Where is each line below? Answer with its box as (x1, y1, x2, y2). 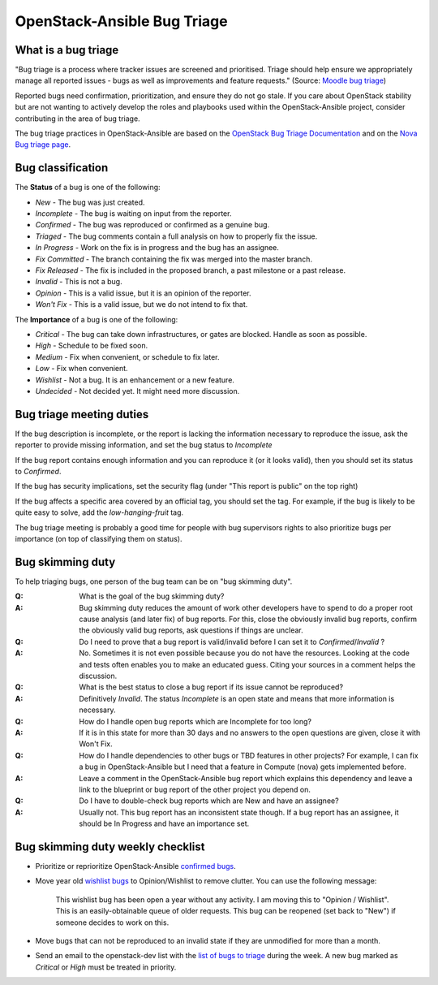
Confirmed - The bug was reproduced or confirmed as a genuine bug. (35, 220, 270, 230)
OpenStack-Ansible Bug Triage (15, 12, 228, 30)
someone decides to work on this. (55, 918, 170, 927)
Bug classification (15, 161, 109, 175)
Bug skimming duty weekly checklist (15, 840, 205, 853)
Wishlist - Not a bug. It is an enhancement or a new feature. (35, 374, 235, 385)
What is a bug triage (15, 43, 119, 57)
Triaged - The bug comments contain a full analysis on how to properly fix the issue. (35, 231, 318, 241)
